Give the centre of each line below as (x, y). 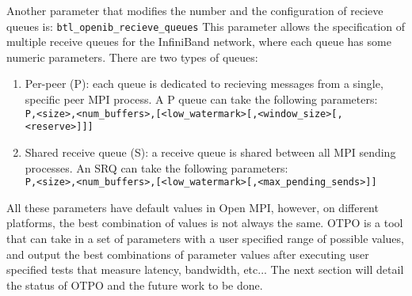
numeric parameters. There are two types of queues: (132, 57)
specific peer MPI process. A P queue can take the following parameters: (201, 99)
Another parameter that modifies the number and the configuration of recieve (195, 10)
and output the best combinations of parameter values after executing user (188, 254)
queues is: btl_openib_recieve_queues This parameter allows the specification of (206, 26)
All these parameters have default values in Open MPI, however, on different (193, 207)
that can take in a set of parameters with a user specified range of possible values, (205, 238)
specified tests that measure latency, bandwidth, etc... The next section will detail (205, 269)
